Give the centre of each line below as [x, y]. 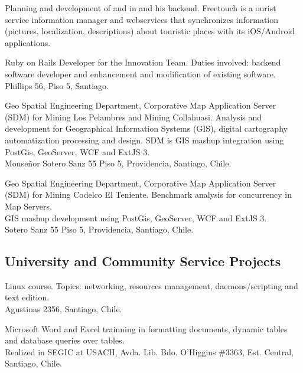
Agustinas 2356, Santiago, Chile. [63, 309]
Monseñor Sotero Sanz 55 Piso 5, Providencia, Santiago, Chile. [118, 163]
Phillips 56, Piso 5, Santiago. [57, 85]
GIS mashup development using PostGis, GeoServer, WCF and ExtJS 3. [136, 217]
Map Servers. [28, 206]
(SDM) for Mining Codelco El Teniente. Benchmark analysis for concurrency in [148, 194]
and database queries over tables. [65, 340]
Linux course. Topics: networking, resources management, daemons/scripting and [151, 285]
